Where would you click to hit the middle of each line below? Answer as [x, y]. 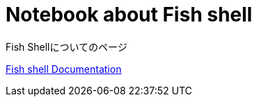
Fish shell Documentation [64, 69]
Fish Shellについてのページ [67, 46]
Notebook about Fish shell [129, 15]
